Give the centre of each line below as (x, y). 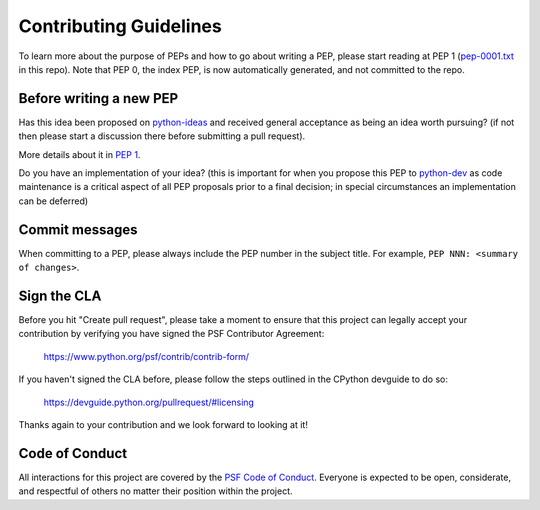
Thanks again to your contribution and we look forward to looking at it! (163, 424)
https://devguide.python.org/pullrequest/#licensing (149, 402)
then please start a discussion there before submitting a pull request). (162, 136)
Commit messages (78, 229)
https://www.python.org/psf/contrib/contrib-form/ (146, 356)
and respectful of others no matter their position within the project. (156, 491)
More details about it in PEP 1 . (79, 154)
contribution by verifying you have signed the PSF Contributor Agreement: (171, 334)
